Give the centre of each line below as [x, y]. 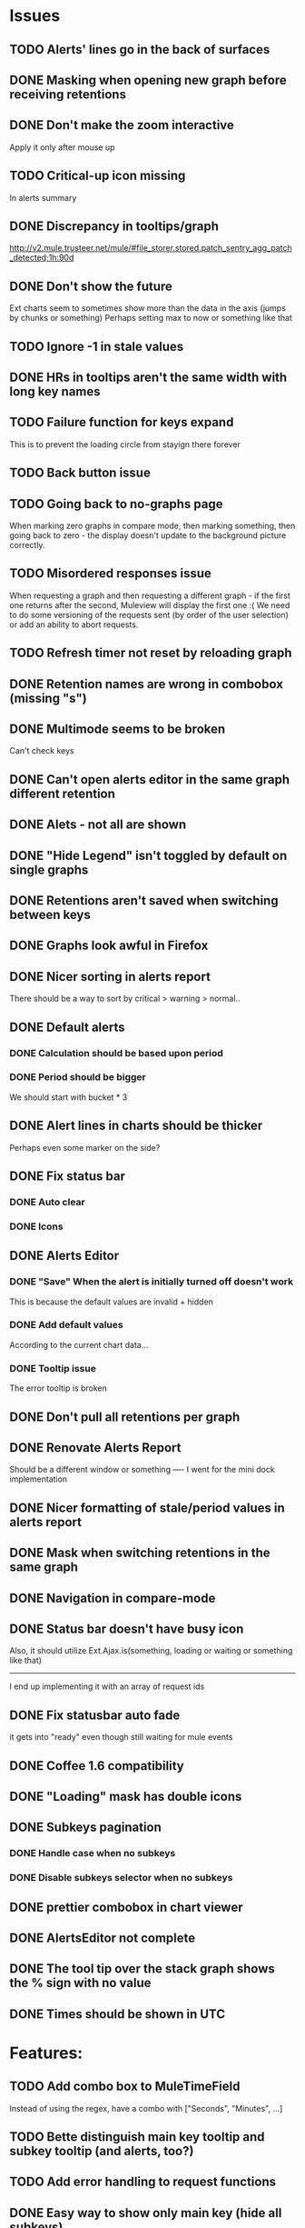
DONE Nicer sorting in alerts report [110, 977]
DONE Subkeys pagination [85, 1828]
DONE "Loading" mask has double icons [126, 1796]
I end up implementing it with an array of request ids [107, 1686]
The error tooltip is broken [58, 1388]
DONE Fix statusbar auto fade [95, 1715]
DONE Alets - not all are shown [98, 825]
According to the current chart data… [79, 1344]
